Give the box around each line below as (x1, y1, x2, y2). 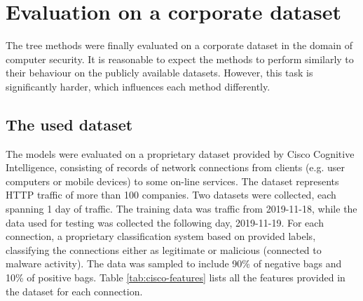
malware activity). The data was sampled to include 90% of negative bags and (6, 256, 342, 271)
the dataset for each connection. (6, 283, 143, 298)
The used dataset (6, 113, 133, 135)
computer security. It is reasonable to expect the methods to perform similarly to (6, 51, 354, 66)
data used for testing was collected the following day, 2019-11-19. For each (6, 215, 324, 229)
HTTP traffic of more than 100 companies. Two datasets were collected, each (6, 187, 336, 202)
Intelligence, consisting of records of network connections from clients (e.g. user (6, 160, 345, 175)
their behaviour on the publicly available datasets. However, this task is (6, 65, 313, 80)
